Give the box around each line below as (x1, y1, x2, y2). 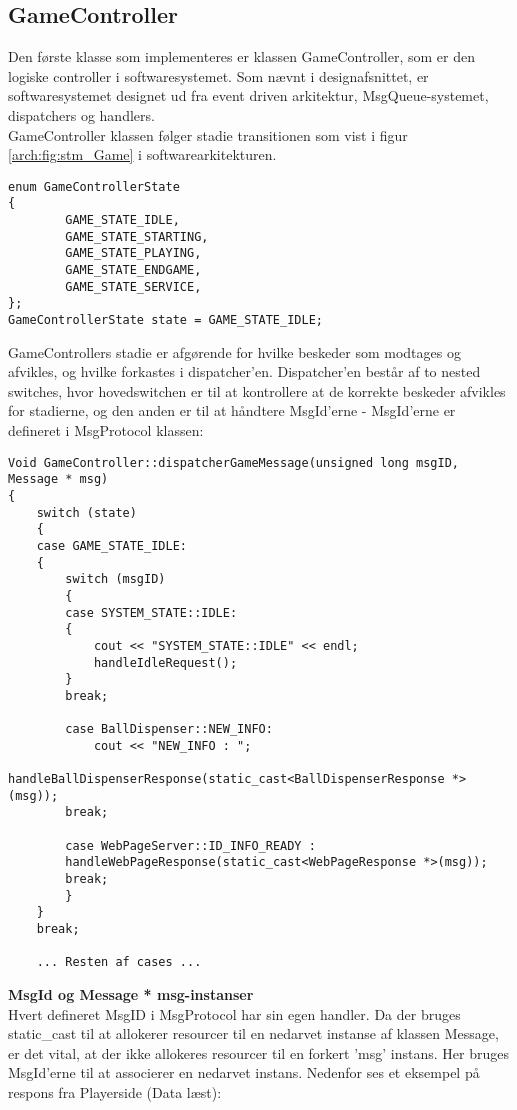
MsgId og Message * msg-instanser (8, 983, 254, 1004)
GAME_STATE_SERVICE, (65, 279, 202, 294)
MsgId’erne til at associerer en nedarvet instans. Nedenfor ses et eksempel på (8, 1062, 480, 1083)
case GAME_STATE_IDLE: (36, 538, 187, 553)
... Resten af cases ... (36, 955, 202, 970)
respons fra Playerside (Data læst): (8, 1081, 222, 1102)
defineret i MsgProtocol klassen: (8, 420, 204, 441)
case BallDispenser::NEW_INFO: (65, 722, 273, 737)
